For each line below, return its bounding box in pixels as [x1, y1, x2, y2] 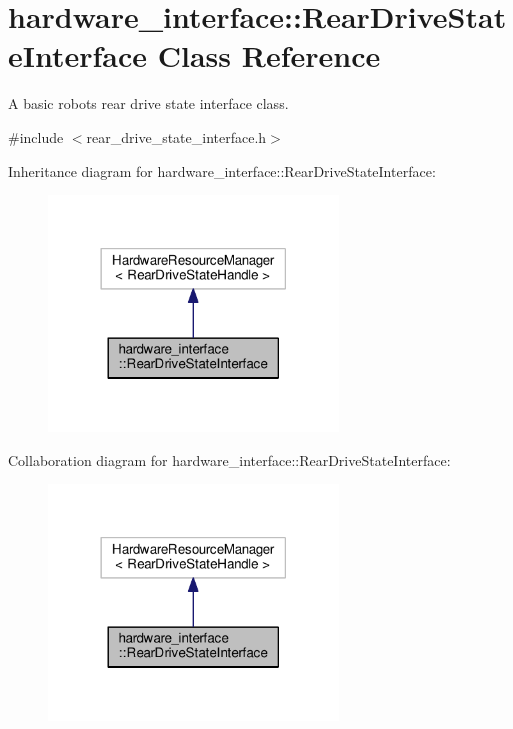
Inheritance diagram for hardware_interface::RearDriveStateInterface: [8, 160, 436, 181]
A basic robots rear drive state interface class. [8, 93, 289, 114]
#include [8, 126, 64, 147]
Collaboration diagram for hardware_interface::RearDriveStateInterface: [8, 449, 451, 470]
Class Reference [157, 35, 381, 76]
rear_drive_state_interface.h [86, 126, 267, 147]
